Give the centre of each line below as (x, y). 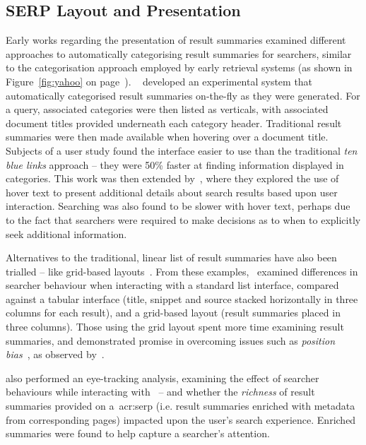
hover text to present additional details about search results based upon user (172, 192)
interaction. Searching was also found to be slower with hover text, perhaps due (178, 206)
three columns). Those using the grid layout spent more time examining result (175, 327)
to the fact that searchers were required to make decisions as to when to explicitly (183, 219)
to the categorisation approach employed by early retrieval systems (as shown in (179, 67)
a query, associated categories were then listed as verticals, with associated (167, 109)
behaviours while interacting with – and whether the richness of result (160, 392)
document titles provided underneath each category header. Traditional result (174, 123)
